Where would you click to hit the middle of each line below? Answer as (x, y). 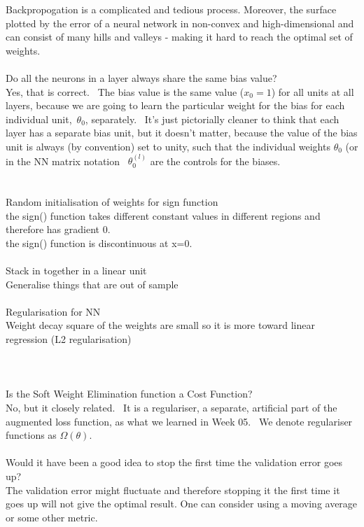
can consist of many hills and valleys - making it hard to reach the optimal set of (179, 37)
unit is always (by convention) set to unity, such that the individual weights (168, 146)
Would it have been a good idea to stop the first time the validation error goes (174, 462)
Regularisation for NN (53, 311)
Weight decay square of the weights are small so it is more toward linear (160, 325)
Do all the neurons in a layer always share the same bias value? (141, 77)
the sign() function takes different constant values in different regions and (163, 215)
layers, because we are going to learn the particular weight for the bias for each (175, 105)
